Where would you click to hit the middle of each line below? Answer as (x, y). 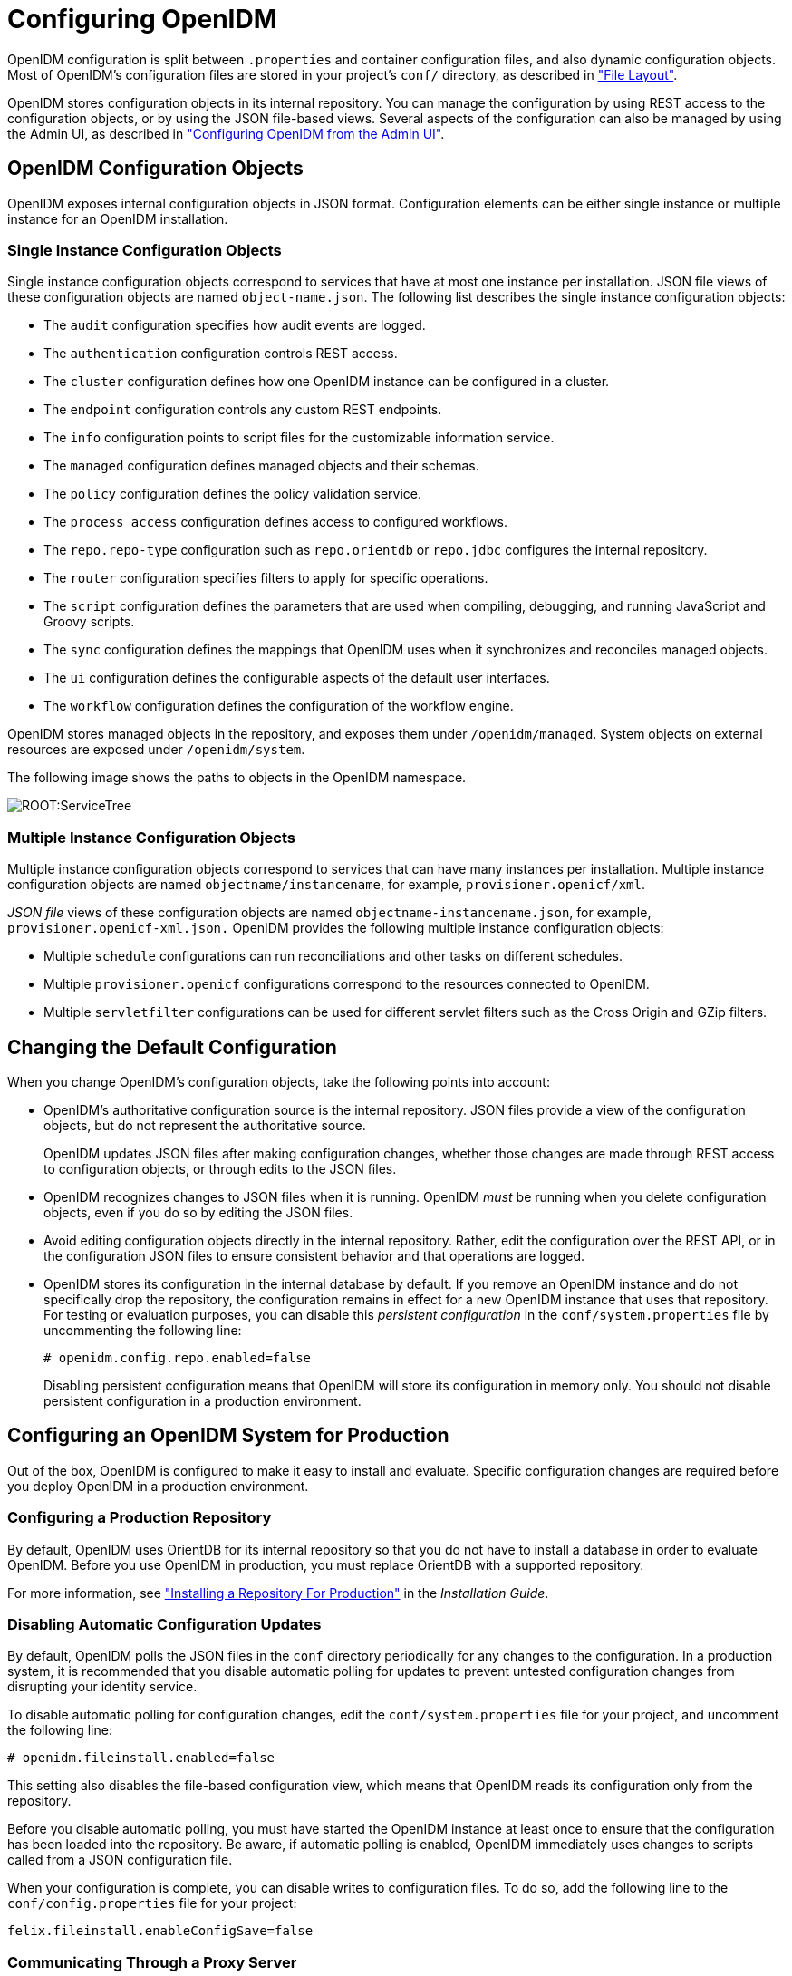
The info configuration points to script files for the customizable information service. (299, 438)
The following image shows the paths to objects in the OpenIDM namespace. (237, 778)
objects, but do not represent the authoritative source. (205, 1125)
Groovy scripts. (89, 622)
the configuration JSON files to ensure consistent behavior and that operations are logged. (314, 1255)
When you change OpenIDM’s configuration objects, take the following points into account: (279, 1081)
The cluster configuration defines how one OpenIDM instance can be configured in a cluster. (327, 382)
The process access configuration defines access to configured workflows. (275, 522)
